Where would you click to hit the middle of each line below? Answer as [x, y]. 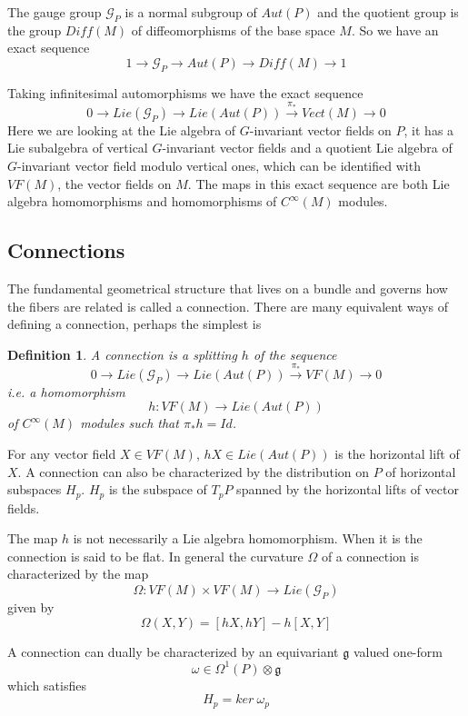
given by [31, 607]
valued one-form [398, 651]
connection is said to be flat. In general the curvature [155, 556]
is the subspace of [158, 489]
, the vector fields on [115, 183]
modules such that [129, 423]
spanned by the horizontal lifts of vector [348, 489]
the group [35, 30]
